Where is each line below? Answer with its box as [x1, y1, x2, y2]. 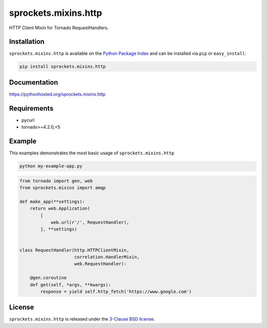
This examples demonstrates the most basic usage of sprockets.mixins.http [9, 150, 175, 156]
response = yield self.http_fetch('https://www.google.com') [40, 288, 192, 294]
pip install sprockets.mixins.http [19, 64, 106, 69]
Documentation [9, 78, 58, 87]
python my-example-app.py [19, 163, 83, 169]
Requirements [9, 104, 54, 112]
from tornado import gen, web [19, 178, 93, 184]
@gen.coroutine [30, 275, 67, 281]
